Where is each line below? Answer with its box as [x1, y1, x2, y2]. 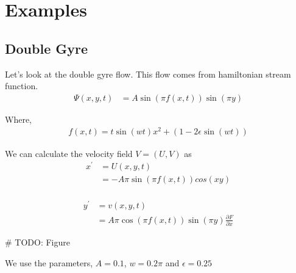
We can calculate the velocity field [5, 147, 133, 159]
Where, [5, 112, 32, 125]
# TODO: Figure [5, 236, 70, 249]
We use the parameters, [5, 256, 93, 269]
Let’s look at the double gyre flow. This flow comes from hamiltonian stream [5, 67, 291, 80]
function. [5, 79, 38, 92]
